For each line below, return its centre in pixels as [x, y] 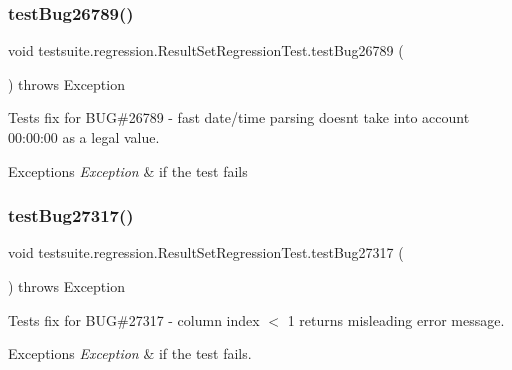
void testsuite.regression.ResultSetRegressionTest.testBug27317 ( [206, 252]
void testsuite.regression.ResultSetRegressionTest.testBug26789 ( [206, 50]
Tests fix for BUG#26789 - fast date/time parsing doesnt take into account [239, 117]
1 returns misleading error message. [396, 319]
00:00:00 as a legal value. [84, 137]
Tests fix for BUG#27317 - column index [134, 319]
